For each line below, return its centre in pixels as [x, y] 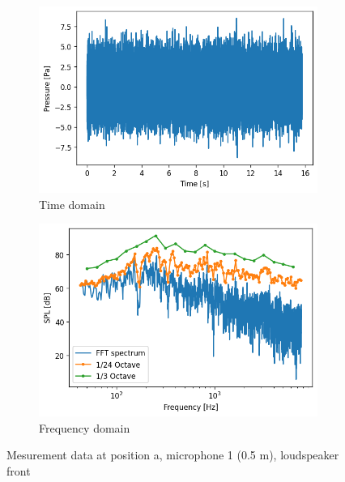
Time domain [72, 204]
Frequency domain [85, 427]
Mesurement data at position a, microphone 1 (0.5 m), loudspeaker [173, 455]
